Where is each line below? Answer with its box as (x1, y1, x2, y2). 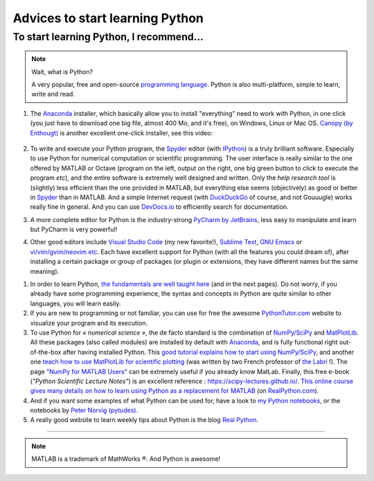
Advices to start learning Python (12, 10, 204, 26)
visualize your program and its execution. (30, 319, 148, 327)
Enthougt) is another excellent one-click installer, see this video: (30, 128, 213, 137)
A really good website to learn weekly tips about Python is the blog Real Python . (30, 416, 259, 424)
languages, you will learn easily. (30, 299, 121, 307)
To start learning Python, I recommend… (12, 31, 204, 43)
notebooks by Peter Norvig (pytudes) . (30, 406, 139, 414)
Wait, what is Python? (31, 67, 93, 76)
